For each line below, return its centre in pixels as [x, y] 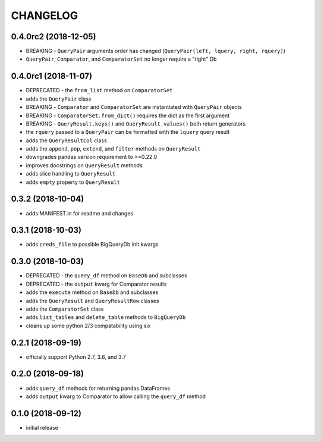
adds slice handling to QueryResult [71, 174]
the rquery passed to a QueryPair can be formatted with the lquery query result [128, 132]
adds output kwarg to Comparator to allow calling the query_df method [116, 396]
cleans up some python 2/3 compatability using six [88, 326]
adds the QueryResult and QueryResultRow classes [93, 301]
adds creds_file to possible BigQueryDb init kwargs [92, 245]
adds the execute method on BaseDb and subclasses [92, 292]
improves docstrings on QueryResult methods [84, 165]
